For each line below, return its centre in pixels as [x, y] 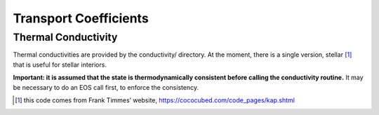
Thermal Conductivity [65, 37]
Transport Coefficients [81, 18]
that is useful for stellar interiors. [60, 65]
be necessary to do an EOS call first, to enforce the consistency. [106, 87]
